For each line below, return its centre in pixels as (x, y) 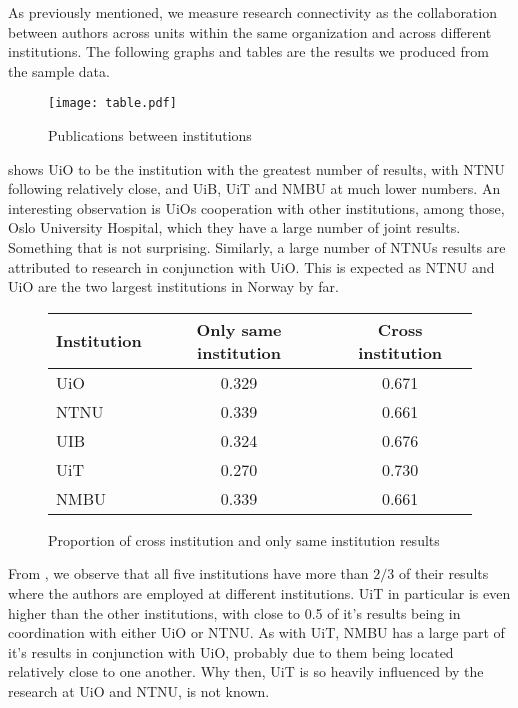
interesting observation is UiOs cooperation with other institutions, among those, (256, 207)
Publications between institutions (150, 135)
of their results (443, 573)
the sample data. (59, 70)
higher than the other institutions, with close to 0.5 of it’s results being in (234, 612)
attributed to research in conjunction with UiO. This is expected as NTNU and (251, 266)
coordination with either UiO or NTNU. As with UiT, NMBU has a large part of (256, 632)
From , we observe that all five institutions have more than (188, 573)
